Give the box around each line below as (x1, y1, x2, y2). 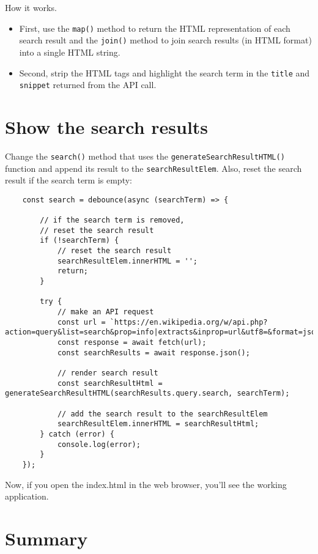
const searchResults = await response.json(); (57, 348, 250, 357)
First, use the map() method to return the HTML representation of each (19, 21, 290, 34)
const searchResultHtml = (57, 379, 163, 388)
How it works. (5, 1, 57, 13)
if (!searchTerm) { (40, 236, 119, 245)
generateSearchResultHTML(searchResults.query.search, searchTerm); (5, 389, 290, 398)
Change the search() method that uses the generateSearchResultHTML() (5, 149, 285, 162)
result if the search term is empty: (5, 174, 132, 187)
